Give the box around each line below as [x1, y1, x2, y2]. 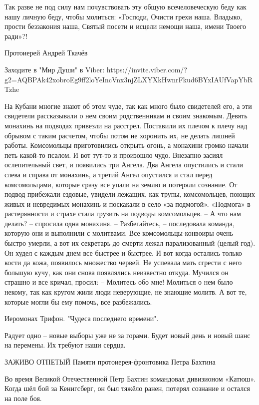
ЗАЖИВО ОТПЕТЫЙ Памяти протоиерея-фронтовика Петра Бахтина [4, 357, 216, 367]
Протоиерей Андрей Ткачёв [4, 47, 88, 58]
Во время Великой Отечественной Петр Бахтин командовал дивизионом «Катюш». [4, 373, 256, 384]
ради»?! [4, 30, 28, 41]
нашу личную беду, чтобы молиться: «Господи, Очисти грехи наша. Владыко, [4, 11, 242, 21]
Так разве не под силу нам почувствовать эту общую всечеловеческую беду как [4, 1, 247, 11]
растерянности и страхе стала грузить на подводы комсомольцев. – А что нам [4, 208, 241, 219]
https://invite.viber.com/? [106, 64, 187, 74]
